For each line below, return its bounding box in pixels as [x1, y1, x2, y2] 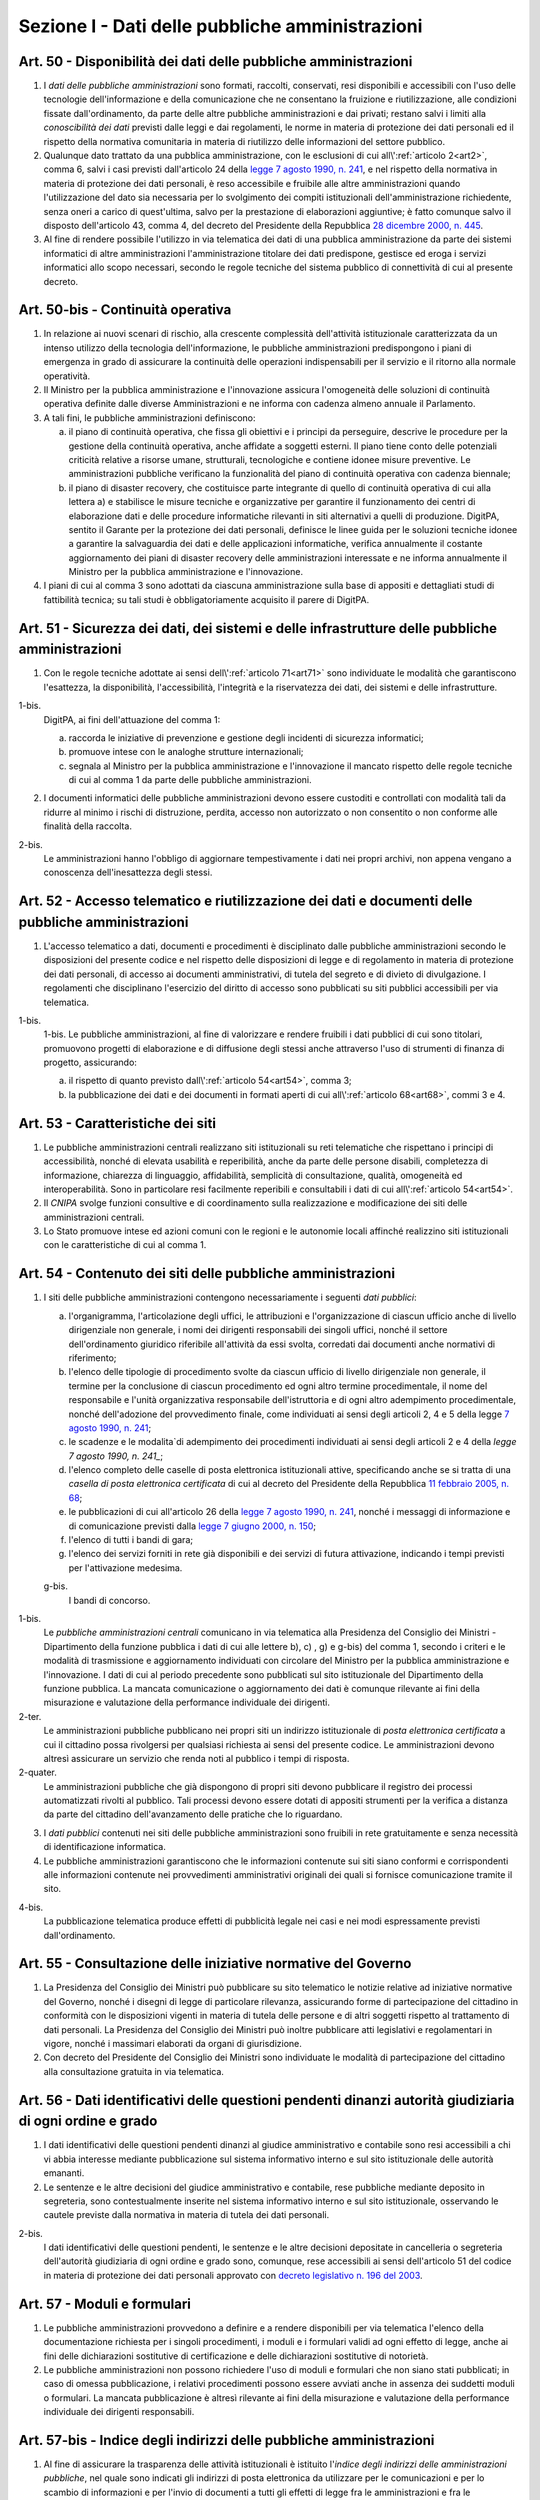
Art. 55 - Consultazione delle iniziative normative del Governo [18, 1955, 412, 1972]
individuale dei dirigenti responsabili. [43, 2406, 195, 2418]
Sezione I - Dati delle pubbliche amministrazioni [18, 15, 423, 37]
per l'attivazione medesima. [68, 1561, 183, 1574]
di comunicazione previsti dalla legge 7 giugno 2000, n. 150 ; [68, 1520, 317, 1532]
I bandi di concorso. [68, 1594, 151, 1606]
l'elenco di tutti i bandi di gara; [68, 1534, 194, 1546]
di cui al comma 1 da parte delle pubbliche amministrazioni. [68, 774, 312, 786]
